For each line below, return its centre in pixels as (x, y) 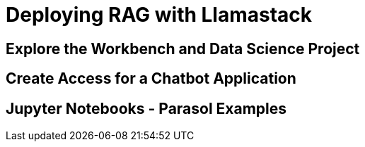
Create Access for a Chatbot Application (151, 79)
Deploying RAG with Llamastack (159, 15)
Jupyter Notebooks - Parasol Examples (146, 108)
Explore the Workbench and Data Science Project (183, 49)
